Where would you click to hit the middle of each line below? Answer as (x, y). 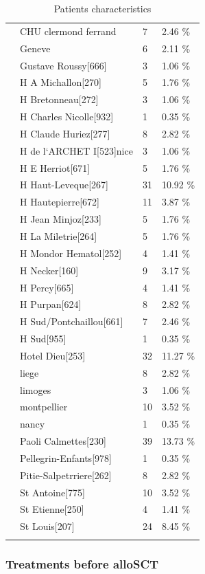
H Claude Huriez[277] (65, 133)
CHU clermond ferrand (68, 31)
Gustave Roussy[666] (63, 65)
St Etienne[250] (52, 509)
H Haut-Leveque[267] (64, 185)
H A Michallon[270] (61, 82)
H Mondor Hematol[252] (71, 253)
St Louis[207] (47, 526)
